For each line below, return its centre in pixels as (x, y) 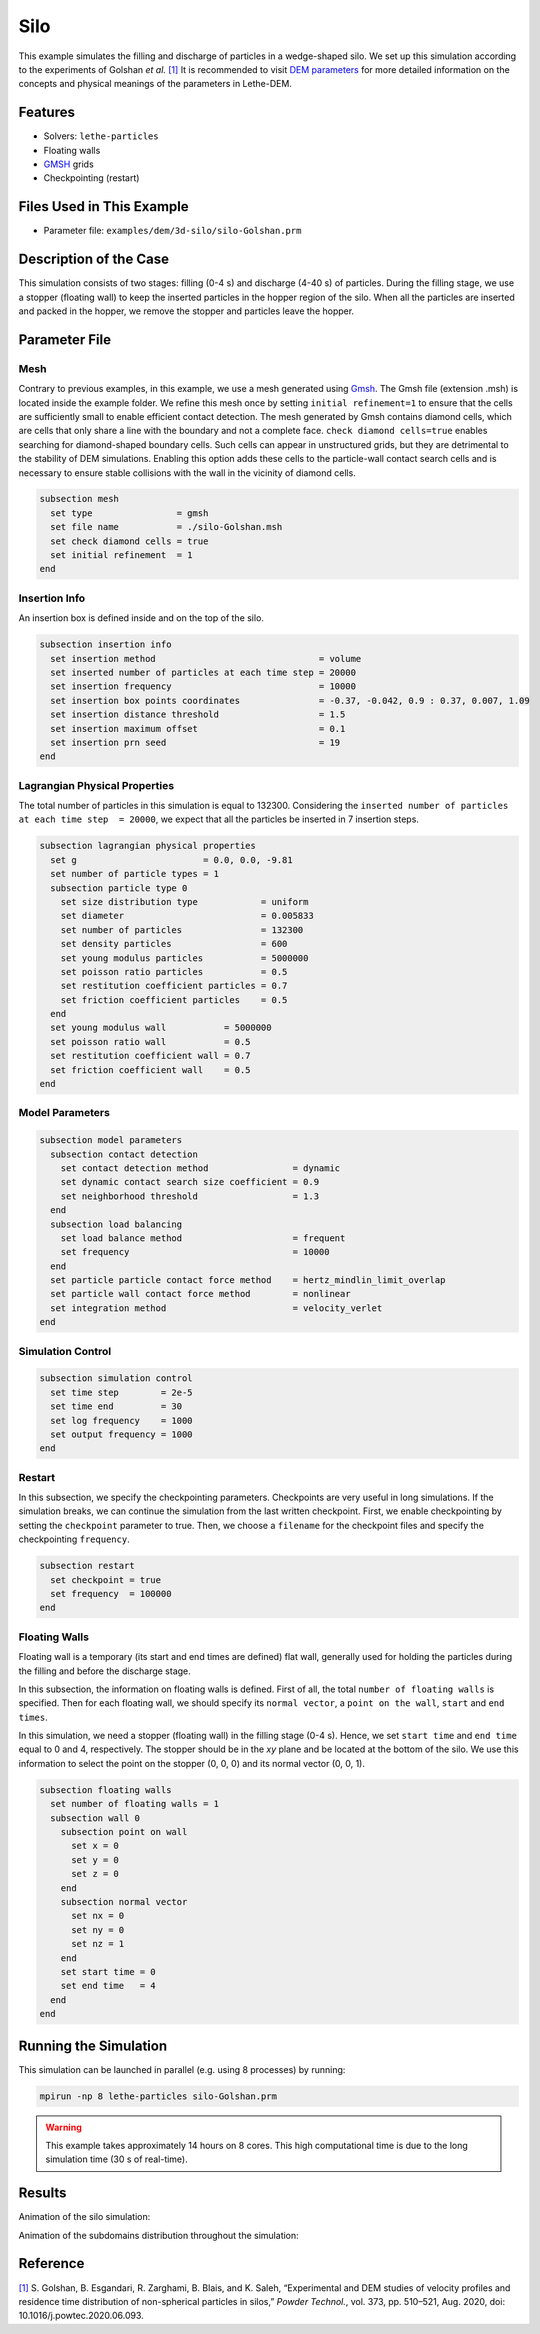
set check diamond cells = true (129, 541)
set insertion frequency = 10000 (203, 686)
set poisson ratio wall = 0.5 (150, 1041)
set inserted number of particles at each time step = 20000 (203, 672)
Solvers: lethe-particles (101, 136)
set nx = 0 (98, 1916)
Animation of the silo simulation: (84, 2217)
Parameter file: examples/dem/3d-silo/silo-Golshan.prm (172, 231)
